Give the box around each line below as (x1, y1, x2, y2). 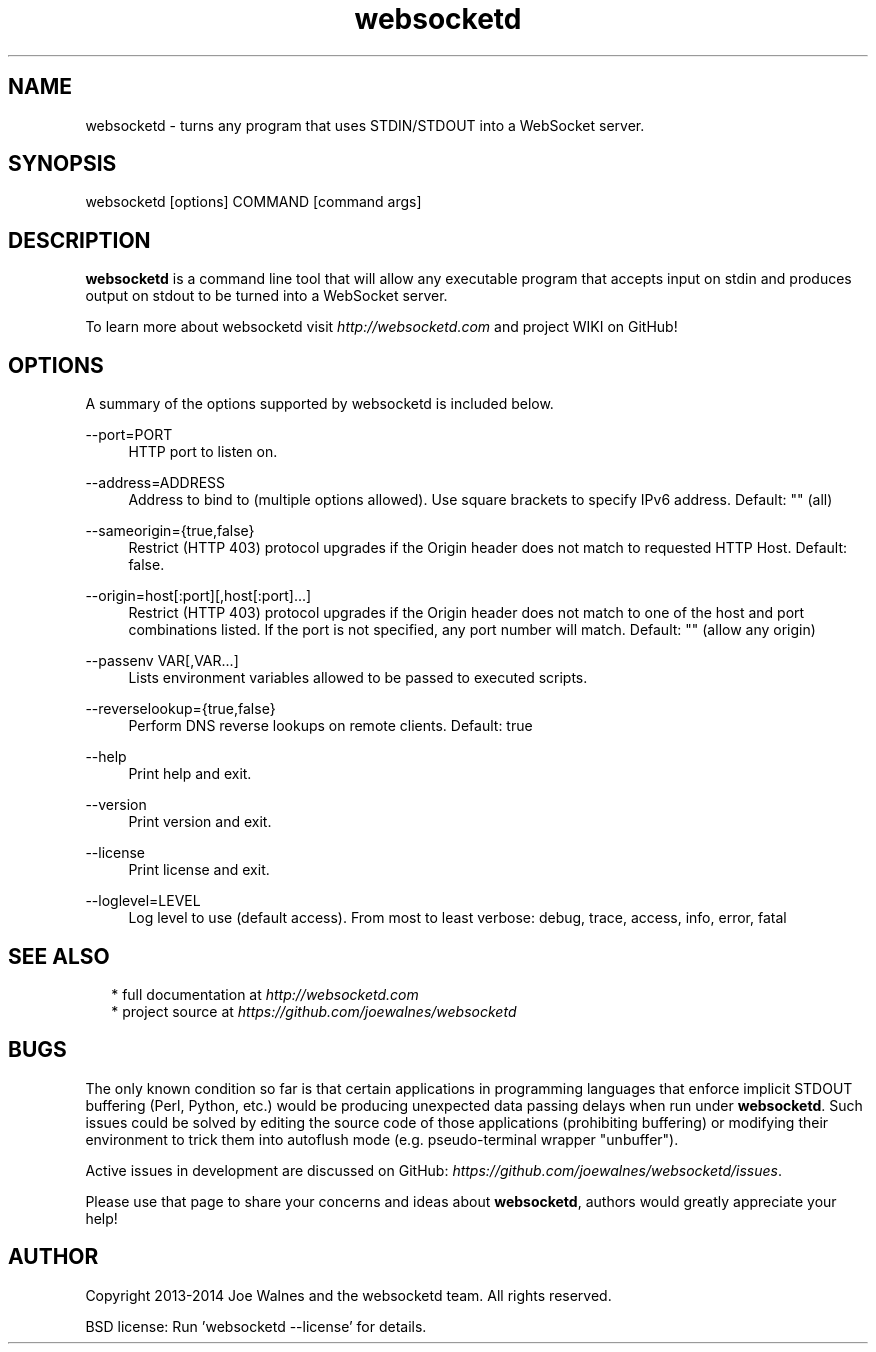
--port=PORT (85, 426, 173, 444)
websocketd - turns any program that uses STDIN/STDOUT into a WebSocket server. (85, 116, 645, 134)
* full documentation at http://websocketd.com (111, 985, 419, 1003)
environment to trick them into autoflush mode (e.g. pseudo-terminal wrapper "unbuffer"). (85, 1130, 679, 1148)
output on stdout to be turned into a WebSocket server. (85, 287, 448, 305)
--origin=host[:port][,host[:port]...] (85, 587, 312, 605)
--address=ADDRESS (85, 474, 226, 492)
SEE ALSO (8, 943, 110, 969)
